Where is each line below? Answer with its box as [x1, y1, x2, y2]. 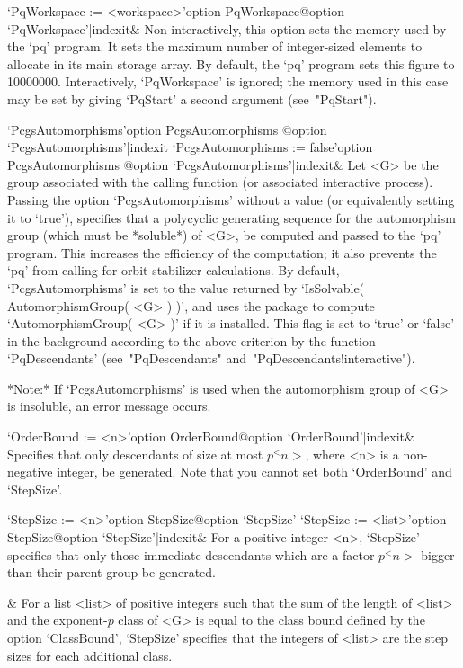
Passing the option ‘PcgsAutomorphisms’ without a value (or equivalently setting [7, 190, 455, 209]
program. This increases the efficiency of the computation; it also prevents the [7, 243, 437, 262]
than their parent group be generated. [7, 563, 216, 582]
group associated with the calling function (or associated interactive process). [7, 173, 433, 191]
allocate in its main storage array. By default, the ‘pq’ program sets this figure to [7, 54, 455, 73]
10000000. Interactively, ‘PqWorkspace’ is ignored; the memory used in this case [7, 72, 449, 91]
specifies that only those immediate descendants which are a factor [7, 545, 375, 564]
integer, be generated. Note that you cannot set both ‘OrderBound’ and [57, 462, 452, 481]
